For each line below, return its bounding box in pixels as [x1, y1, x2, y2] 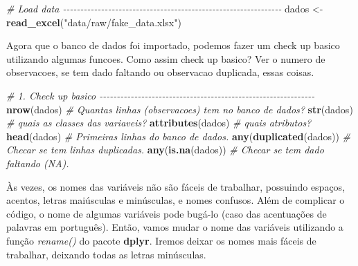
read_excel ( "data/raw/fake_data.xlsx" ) [6, 15, 181, 29]
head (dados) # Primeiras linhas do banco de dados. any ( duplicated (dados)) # [6, 129, 351, 143]
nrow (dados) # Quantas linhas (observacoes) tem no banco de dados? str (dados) [6, 102, 353, 116]
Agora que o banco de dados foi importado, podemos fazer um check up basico [6, 38, 340, 53]
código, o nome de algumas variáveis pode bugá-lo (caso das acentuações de [6, 206, 327, 220]
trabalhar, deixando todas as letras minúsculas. [6, 247, 206, 261]
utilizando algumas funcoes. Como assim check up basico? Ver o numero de [6, 51, 325, 66]
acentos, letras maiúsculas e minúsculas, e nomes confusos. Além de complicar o [6, 193, 345, 207]
